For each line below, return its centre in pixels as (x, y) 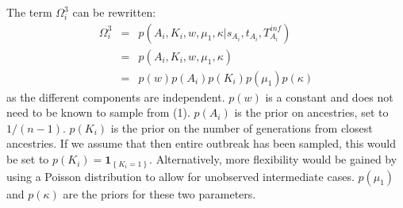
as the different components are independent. (116, 96)
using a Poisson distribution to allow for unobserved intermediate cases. (180, 176)
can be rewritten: (114, 12)
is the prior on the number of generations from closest (242, 127)
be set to (28, 159)
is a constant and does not (329, 96)
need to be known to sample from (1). (98, 112)
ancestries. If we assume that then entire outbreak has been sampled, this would (201, 143)
